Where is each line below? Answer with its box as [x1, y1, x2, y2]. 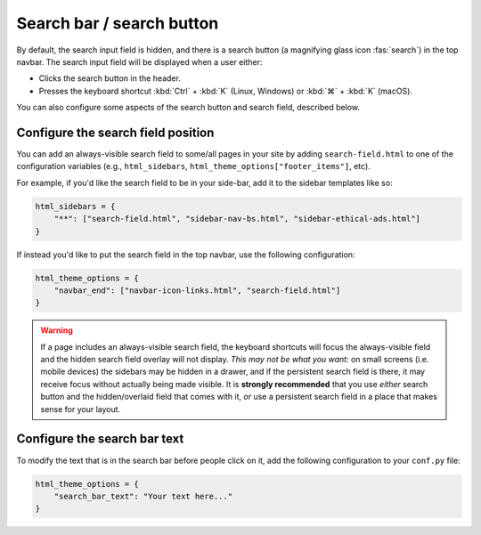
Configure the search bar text [16, 432, 184, 447]
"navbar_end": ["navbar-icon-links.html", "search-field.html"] [53, 285, 341, 296]
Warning [40, 325, 73, 336]
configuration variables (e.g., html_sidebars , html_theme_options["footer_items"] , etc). [16, 161, 371, 172]
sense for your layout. [40, 403, 121, 414]
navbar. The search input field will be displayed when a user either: [16, 56, 263, 67]
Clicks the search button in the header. [38, 73, 182, 84]
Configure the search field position [16, 125, 215, 140]
